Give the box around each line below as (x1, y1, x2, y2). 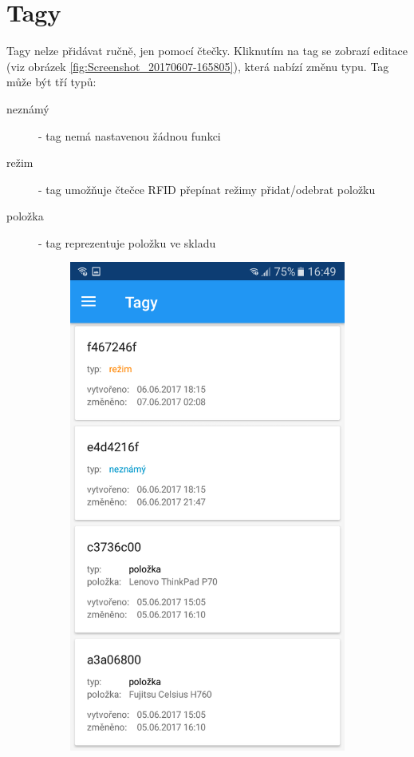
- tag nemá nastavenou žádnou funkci (38, 127, 221, 144)
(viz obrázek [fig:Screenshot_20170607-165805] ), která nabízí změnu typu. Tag (6, 57, 389, 74)
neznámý (6, 100, 49, 117)
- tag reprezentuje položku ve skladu (38, 234, 216, 251)
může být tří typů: (6, 73, 97, 90)
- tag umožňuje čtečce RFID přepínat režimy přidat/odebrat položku (38, 180, 376, 197)
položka (6, 208, 44, 224)
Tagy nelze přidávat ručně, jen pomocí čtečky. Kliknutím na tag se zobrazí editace (6, 42, 408, 59)
